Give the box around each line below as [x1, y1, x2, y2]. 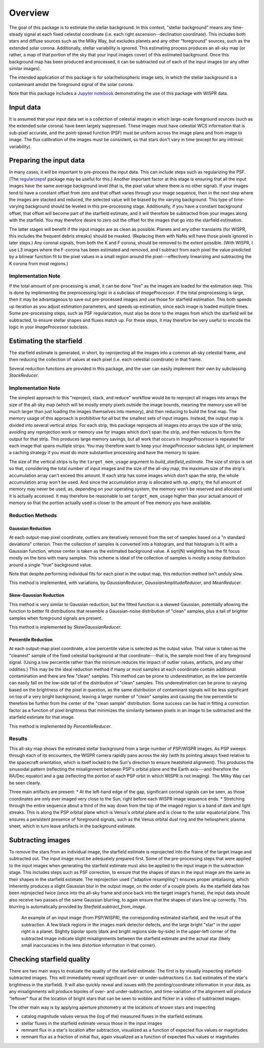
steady [9, 31, 23, 37]
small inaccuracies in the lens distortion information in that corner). [21, 942, 156, 948]
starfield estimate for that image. [9, 714, 75, 720]
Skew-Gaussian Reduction [9, 592, 65, 598]
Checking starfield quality [9, 955, 90, 963]
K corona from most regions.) [9, 260, 68, 267]
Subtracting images [9, 836, 70, 844]
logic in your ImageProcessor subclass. [9, 324, 89, 330]
